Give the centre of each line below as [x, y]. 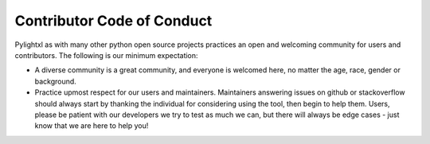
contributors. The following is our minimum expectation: [106, 55]
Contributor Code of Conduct [113, 21]
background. [56, 81]
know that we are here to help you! [92, 126]
